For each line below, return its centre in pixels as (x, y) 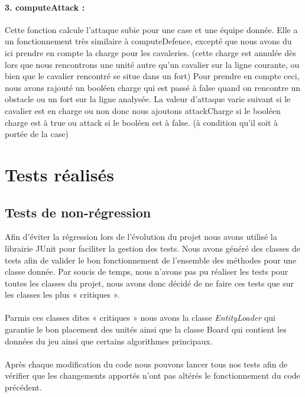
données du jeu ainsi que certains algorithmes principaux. (109, 341)
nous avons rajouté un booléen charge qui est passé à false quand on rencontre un (152, 87)
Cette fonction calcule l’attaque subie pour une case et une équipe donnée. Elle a (151, 29)
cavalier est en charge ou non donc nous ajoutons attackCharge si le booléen (143, 110)
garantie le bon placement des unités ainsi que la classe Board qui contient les (146, 329)
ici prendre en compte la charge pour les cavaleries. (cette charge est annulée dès (150, 52)
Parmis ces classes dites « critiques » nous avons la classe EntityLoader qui (140, 318)
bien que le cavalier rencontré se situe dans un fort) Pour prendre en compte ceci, (152, 76)
